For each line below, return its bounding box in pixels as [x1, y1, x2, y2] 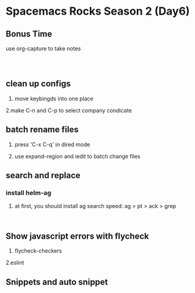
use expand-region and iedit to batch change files [14, 152, 141, 160]
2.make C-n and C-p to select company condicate [6, 106, 132, 114]
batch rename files [6, 124, 79, 135]
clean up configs [6, 78, 71, 89]
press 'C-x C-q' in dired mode [14, 141, 90, 148]
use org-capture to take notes [6, 45, 81, 52]
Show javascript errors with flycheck [6, 231, 149, 241]
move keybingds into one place [14, 95, 94, 102]
